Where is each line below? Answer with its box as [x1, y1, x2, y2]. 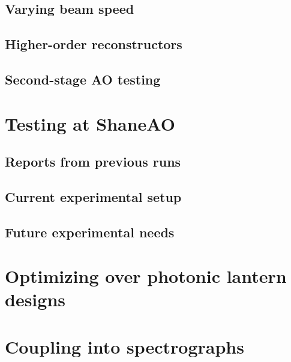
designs [5, 287, 65, 312]
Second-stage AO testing [5, 70, 161, 88]
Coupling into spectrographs [5, 334, 244, 358]
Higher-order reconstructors [5, 35, 182, 53]
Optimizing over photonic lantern [5, 264, 287, 288]
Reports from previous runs [5, 152, 181, 171]
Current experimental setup [5, 187, 182, 206]
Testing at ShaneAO [5, 111, 175, 135]
